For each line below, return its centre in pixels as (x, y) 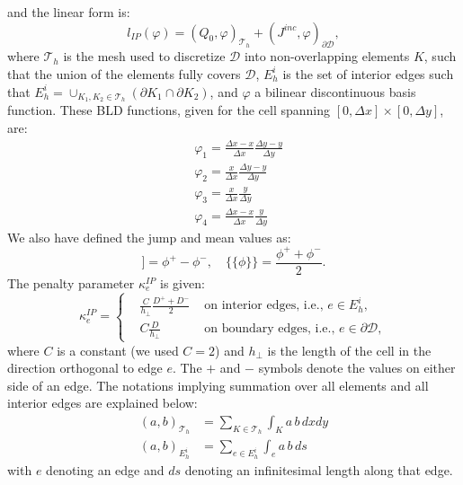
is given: (183, 282)
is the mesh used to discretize (144, 56)
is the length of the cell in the (349, 350)
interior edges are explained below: (102, 403)
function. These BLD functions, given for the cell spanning (169, 110)
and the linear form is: (69, 12)
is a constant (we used (118, 350)
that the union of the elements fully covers (124, 73)
